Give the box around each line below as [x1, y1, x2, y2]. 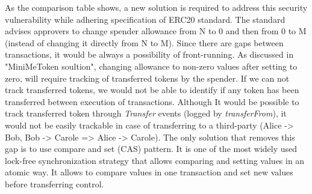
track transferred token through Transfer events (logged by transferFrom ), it [5, 107, 287, 120]
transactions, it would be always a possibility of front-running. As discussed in [5, 48, 294, 61]
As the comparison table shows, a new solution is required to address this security [5, 1, 308, 13]
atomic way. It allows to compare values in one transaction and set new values [5, 166, 293, 178]
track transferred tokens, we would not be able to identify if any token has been [5, 83, 299, 96]
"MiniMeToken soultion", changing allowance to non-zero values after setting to [5, 59, 298, 72]
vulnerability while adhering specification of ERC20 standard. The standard [5, 13, 285, 25]
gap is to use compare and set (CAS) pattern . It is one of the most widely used [5, 142, 298, 155]
